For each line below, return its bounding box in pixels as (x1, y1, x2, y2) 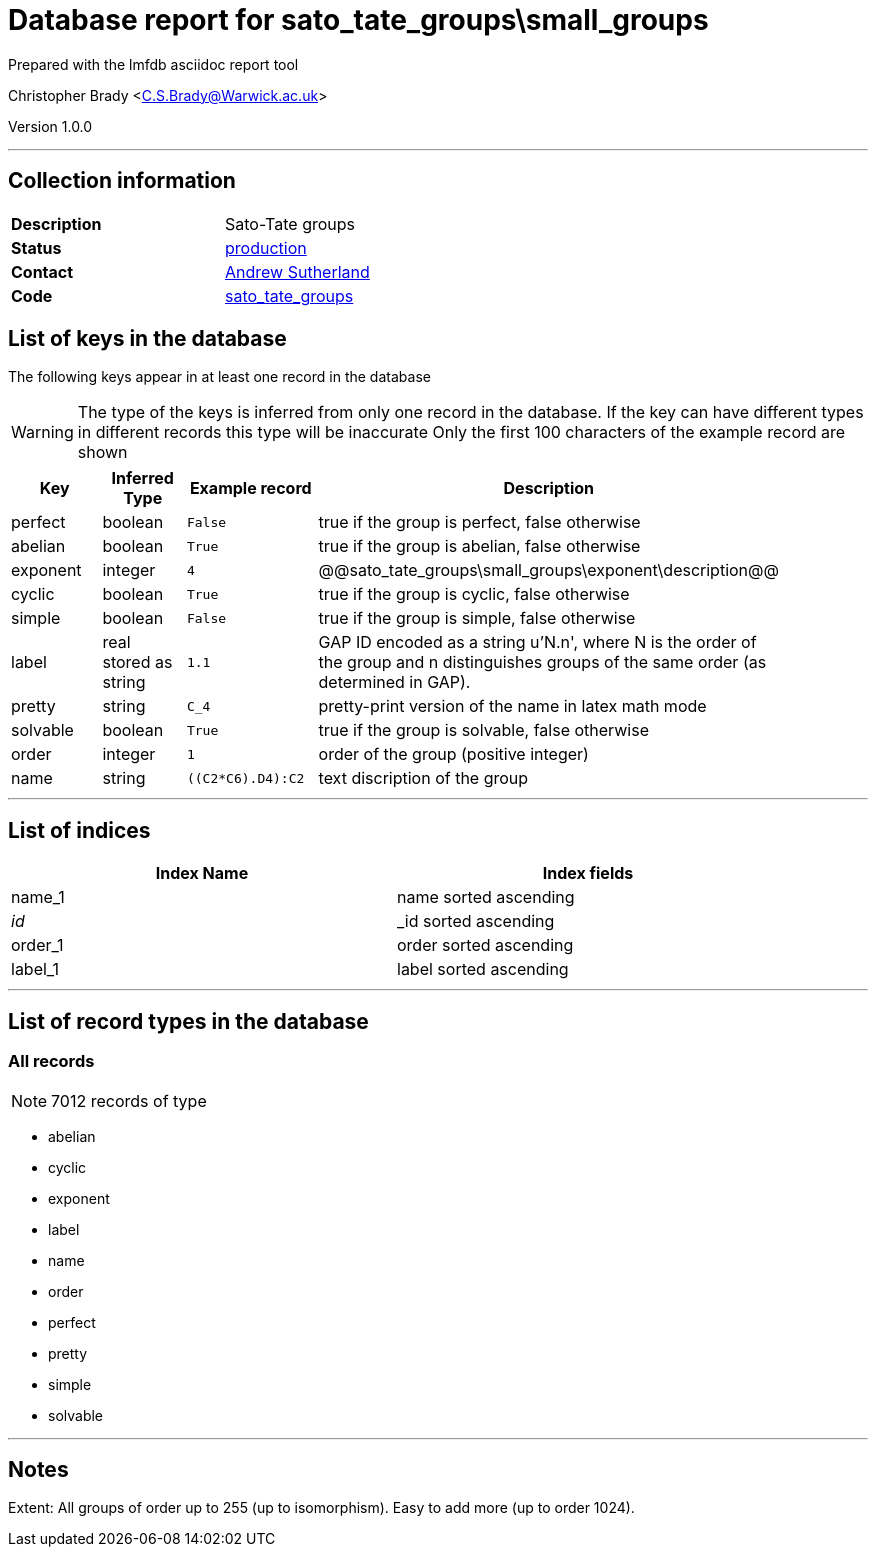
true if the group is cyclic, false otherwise (318, 584, 630, 605)
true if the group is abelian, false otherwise (318, 536, 641, 557)
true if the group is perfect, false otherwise (318, 512, 641, 533)
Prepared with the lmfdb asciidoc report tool (8, 55, 299, 73)
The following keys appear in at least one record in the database (8, 368, 431, 386)
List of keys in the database (8, 326, 287, 352)
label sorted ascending (397, 959, 569, 980)
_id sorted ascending (397, 911, 555, 932)
